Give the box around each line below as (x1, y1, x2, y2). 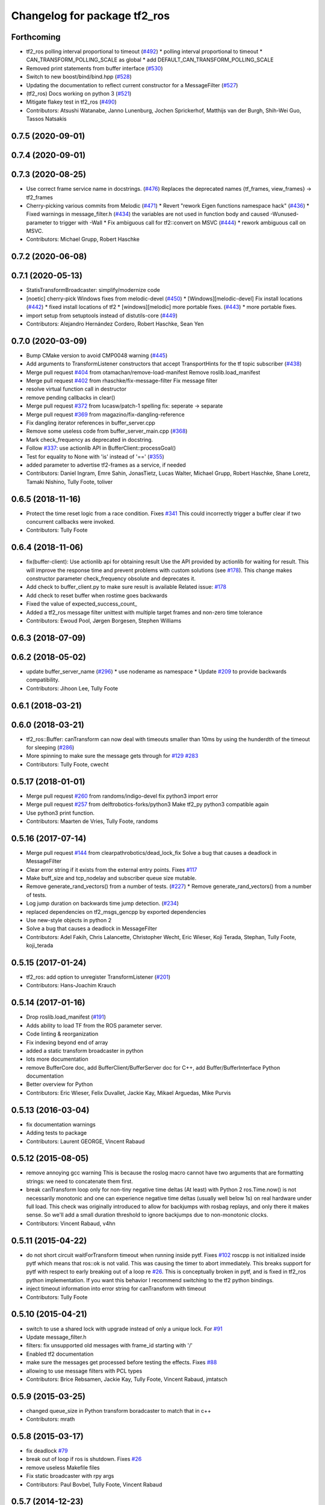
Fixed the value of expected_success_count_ (26, 600, 138, 607)
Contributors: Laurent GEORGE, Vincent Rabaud (26, 1138, 145, 1145)
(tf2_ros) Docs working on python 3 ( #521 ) (26, 90, 132, 98)
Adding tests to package (26, 1129, 87, 1137)
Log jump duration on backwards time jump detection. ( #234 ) (26, 900, 179, 907)
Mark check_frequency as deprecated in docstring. (26, 436, 153, 443)
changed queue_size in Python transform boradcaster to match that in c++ (26, 1407, 212, 1414)
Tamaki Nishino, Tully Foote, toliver (26, 478, 113, 485)
